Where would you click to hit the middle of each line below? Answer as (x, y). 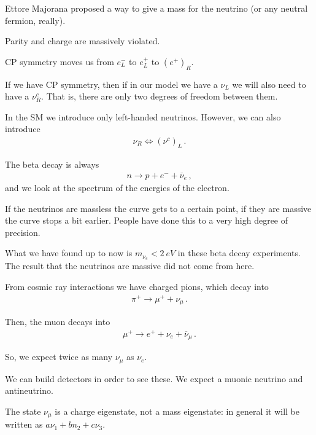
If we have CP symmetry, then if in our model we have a (111, 84)
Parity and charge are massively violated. (83, 41)
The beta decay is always (52, 164)
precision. (23, 232)
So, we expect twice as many (59, 357)
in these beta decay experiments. (239, 253)
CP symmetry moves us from (60, 61)
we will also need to (269, 84)
